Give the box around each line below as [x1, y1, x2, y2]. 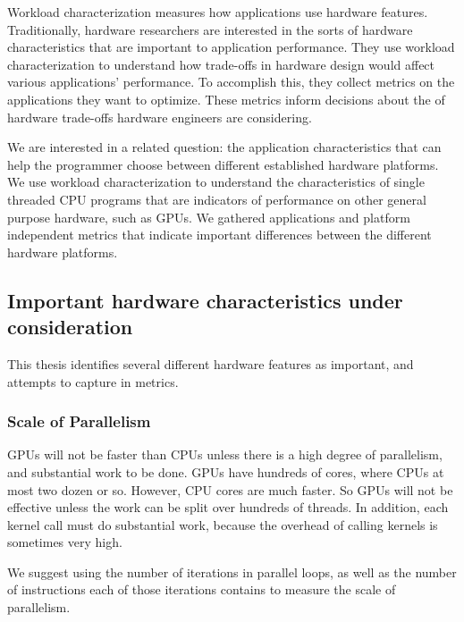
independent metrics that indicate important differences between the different [7, 225, 432, 244]
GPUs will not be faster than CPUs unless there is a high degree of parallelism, [7, 445, 443, 464]
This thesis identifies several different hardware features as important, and [7, 354, 414, 373]
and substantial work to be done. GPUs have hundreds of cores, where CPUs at [7, 462, 444, 481]
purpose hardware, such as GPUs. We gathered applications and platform [7, 207, 410, 226]
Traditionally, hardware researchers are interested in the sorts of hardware [7, 20, 413, 38]
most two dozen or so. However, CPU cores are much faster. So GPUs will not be [7, 480, 453, 499]
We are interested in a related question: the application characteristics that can [7, 138, 442, 156]
